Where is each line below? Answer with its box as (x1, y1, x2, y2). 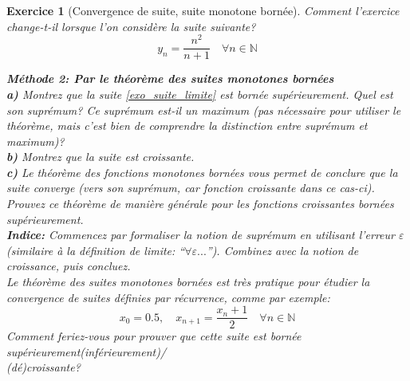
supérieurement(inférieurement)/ (6, 343, 167, 359)
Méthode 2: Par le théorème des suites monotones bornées (6, 70, 334, 87)
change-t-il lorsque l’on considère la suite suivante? (6, 18, 256, 34)
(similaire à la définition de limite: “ (6, 242, 185, 258)
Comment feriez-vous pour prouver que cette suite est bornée (6, 328, 302, 344)
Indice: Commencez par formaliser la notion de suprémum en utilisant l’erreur (6, 226, 395, 243)
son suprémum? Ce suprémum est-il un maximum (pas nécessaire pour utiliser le (6, 101, 401, 118)
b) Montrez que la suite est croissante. (6, 148, 195, 165)
